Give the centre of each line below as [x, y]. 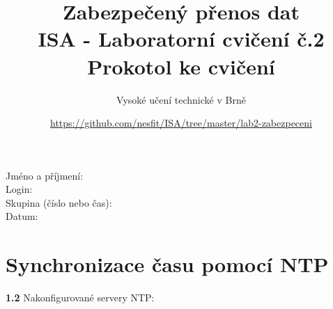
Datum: [22, 216]
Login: [19, 189]
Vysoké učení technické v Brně [181, 99]
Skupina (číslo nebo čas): [59, 202]
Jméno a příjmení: [45, 175]
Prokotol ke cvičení [181, 66]
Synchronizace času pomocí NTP [167, 264]
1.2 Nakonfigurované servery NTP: [80, 298]
